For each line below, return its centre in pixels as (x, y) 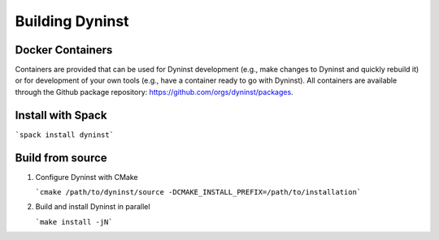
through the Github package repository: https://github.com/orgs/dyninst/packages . (154, 92)
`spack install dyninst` (64, 135)
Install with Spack (61, 115)
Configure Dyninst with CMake (87, 177)
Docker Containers (64, 50)
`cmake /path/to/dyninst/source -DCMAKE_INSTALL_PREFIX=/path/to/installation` (198, 192)
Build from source (61, 158)
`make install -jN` (74, 222)
